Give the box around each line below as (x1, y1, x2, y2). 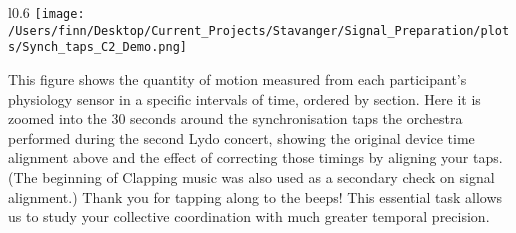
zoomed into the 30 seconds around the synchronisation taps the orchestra (8, 108, 463, 129)
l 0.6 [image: (8, 2, 85, 22)
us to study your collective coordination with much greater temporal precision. (8, 206, 490, 227)
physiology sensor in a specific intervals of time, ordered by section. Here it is (8, 88, 481, 109)
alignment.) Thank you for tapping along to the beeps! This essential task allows (8, 186, 503, 207)
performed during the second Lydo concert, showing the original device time (8, 127, 475, 148)
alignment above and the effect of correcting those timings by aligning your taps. (8, 147, 503, 168)
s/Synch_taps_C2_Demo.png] (8, 40, 187, 55)
